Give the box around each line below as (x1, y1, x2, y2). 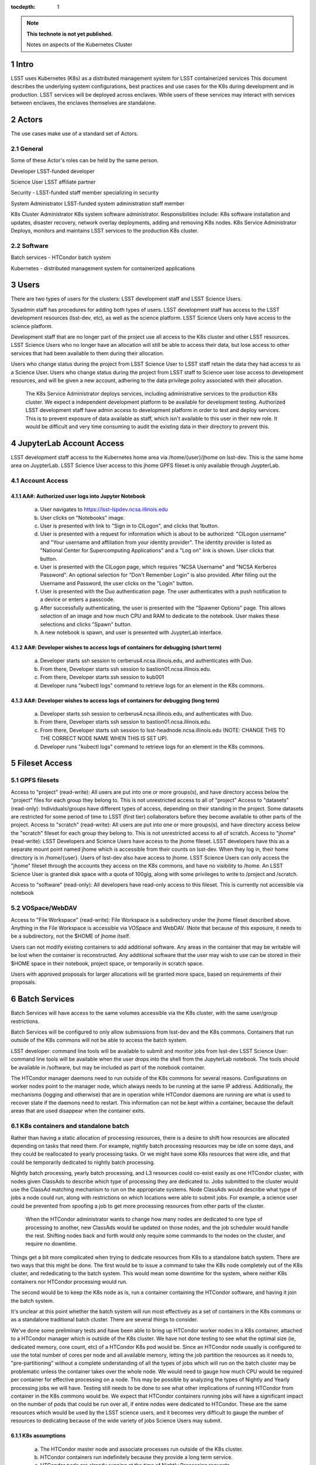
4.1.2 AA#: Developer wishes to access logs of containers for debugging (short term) (11, 644, 222, 651)
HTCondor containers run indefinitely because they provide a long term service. (40, 1453, 233, 1460)
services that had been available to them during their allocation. (11, 349, 164, 357)
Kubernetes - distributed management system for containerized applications (11, 264, 195, 272)
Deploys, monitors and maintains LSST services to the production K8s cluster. (11, 227, 199, 234)
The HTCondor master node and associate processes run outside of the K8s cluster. (40, 1445, 243, 1453)
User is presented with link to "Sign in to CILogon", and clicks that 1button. (40, 522, 219, 529)
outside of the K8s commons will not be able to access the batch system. (11, 1037, 187, 1044)
